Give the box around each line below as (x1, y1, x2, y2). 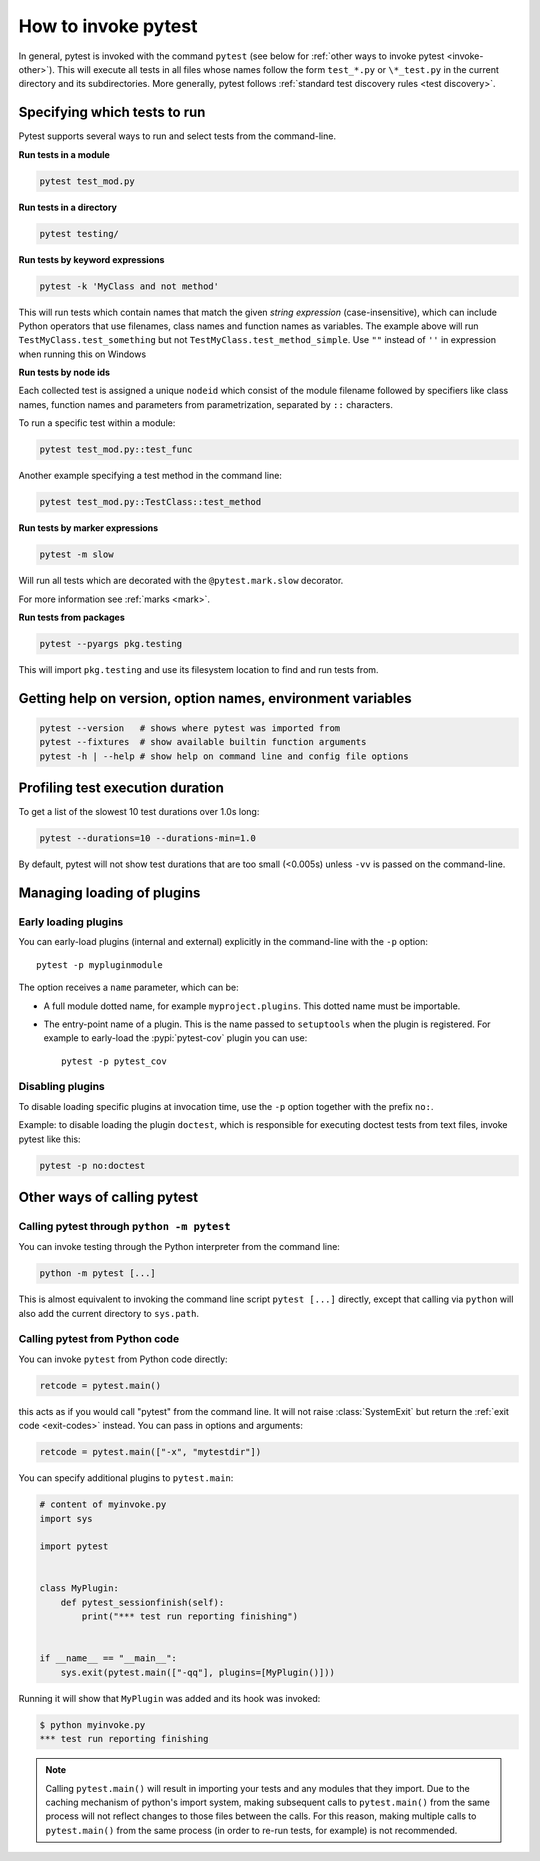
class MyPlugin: (39, 1583, 120, 1594)
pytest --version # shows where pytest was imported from (39, 722, 341, 734)
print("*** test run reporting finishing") (81, 1611, 299, 1622)
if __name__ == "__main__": (39, 1653, 177, 1664)
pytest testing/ (39, 228, 120, 239)
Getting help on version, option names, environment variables (18, 690, 412, 707)
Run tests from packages (18, 611, 125, 623)
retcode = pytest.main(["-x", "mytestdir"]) (39, 1446, 262, 1458)
